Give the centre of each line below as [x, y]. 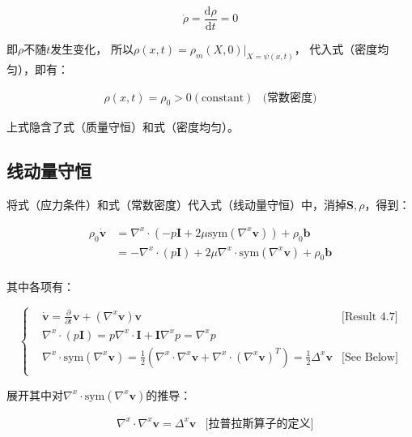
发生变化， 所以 [92, 49]
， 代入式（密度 [336, 49]
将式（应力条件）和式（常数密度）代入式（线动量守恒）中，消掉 [176, 205]
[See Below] [370, 357]
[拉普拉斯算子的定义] [259, 424]
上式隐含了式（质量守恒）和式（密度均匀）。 [123, 127]
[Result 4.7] [370, 317]
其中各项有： [40, 287]
